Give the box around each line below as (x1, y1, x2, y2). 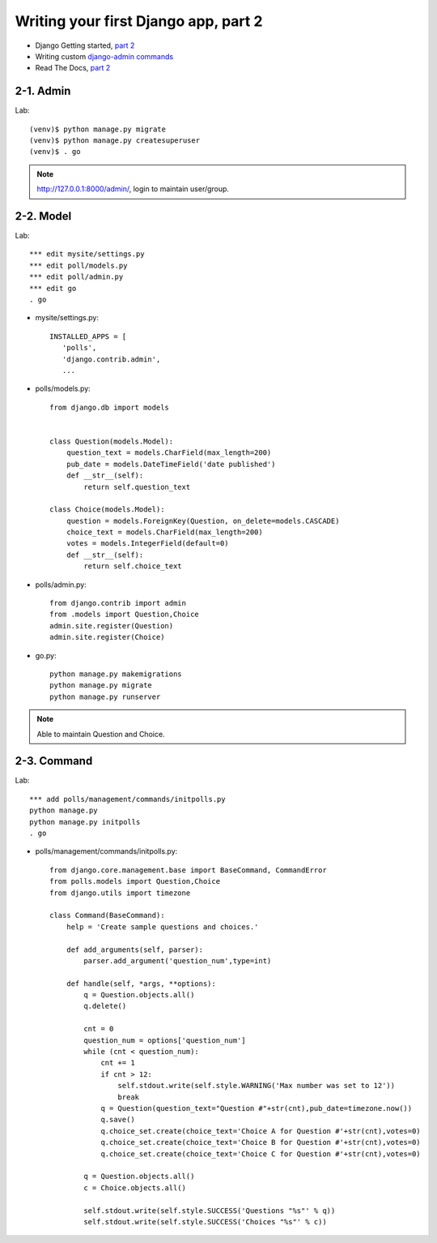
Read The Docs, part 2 (35, 63, 111, 73)
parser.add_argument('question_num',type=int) (83, 956, 272, 965)
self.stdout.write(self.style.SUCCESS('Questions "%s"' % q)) (83, 1206, 336, 1215)
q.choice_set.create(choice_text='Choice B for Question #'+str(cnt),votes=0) (100, 1138, 421, 1147)
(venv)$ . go (29, 147, 81, 156)
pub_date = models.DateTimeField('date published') (66, 459, 276, 469)
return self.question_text (83, 482, 191, 491)
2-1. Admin (15, 84, 71, 98)
